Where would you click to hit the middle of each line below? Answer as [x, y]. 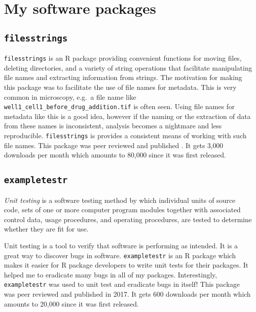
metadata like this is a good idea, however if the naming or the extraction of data [127, 116]
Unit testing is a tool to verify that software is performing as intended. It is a [121, 246]
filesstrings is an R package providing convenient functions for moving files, [123, 58]
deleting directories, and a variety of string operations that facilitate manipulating [128, 67]
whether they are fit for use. [46, 229]
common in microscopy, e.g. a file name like [70, 97]
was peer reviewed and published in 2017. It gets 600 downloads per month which [128, 294]
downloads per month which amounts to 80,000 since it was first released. [115, 155]
